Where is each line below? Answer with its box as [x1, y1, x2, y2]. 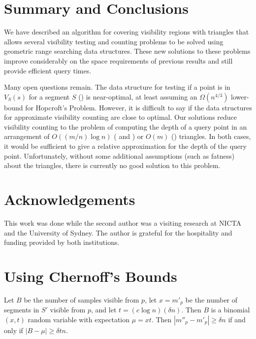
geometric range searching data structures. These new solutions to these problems [4, 46, 251, 56]
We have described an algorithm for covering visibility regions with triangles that [4, 27, 249, 37]
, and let [91, 305, 117, 315]
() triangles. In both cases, [171, 131, 251, 141]
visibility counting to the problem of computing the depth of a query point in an [4, 121, 247, 132]
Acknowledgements [4, 189, 135, 209]
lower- [231, 91, 249, 102]
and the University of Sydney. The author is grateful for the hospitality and [4, 227, 232, 237]
